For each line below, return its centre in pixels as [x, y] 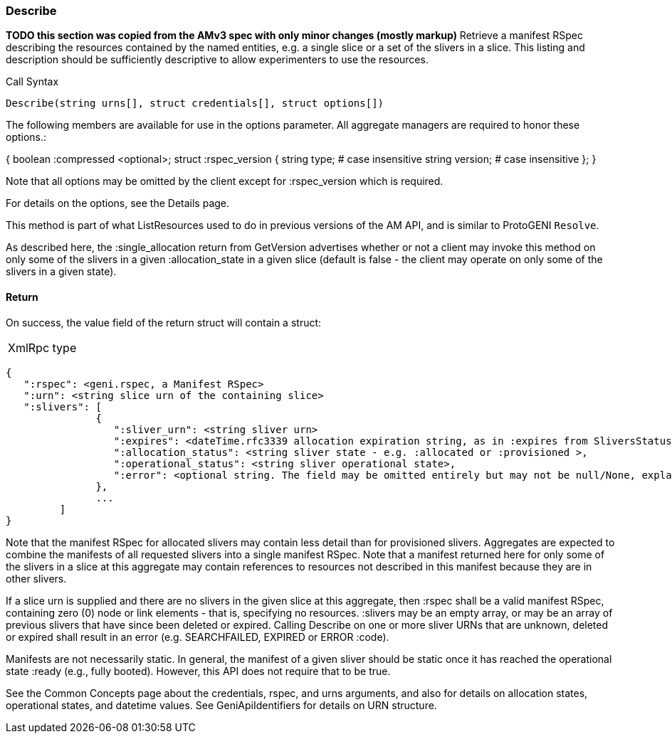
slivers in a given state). [61, 272]
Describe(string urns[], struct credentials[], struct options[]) [195, 103]
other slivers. [36, 578]
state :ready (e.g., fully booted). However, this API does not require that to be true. [198, 671]
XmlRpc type [42, 347]
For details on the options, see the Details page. [118, 203]
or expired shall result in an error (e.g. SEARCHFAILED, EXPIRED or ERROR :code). [198, 637]
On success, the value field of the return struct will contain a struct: [164, 322]
